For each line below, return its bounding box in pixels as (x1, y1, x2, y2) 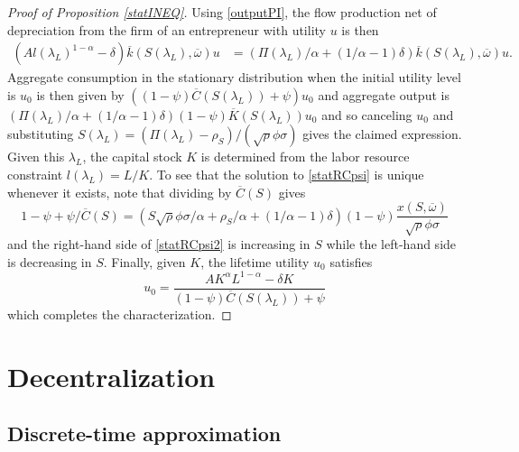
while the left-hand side (326, 235, 457, 254)
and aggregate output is (318, 85, 449, 104)
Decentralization (7, 357, 216, 394)
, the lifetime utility (200, 252, 310, 271)
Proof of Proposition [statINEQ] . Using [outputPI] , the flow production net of (7, 3, 437, 21)
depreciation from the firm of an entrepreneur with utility (7, 20, 326, 39)
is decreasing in (7, 252, 92, 271)
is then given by (36, 85, 125, 104)
